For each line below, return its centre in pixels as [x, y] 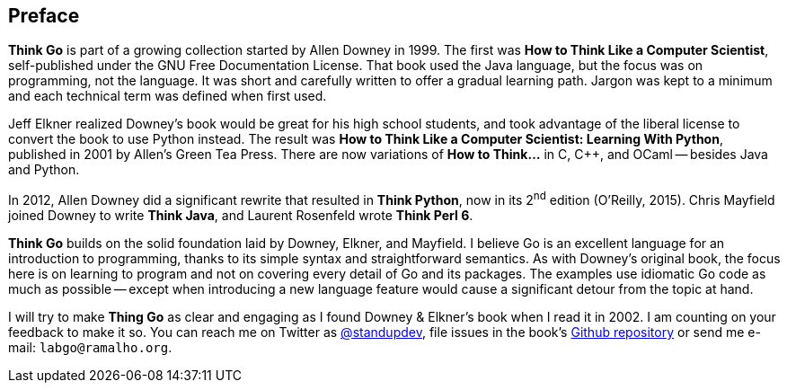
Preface [44, 16]
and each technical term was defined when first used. [168, 96]
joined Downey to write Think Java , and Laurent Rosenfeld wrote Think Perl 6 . [241, 216]
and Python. [44, 170]
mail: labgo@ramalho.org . [90, 348]
